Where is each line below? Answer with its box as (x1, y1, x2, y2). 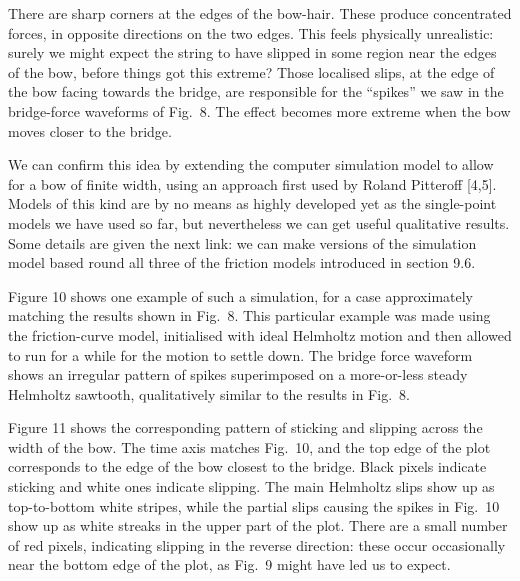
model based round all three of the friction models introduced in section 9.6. (8, 252, 476, 273)
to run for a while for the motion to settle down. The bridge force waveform (8, 344, 473, 365)
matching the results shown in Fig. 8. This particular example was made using (8, 305, 491, 326)
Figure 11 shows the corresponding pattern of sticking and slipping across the (8, 417, 483, 438)
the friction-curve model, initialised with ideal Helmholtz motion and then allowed (8, 324, 512, 345)
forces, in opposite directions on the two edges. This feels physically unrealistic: (8, 22, 494, 43)
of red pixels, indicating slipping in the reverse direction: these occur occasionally (8, 534, 506, 555)
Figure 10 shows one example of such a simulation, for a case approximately (8, 285, 473, 306)
